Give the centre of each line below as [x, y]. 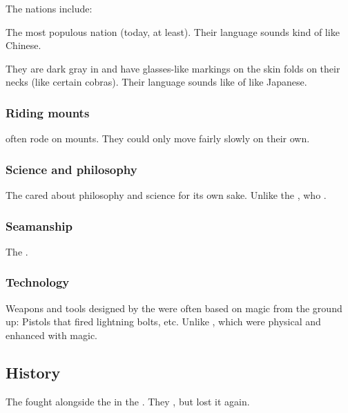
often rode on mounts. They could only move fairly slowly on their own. [158, 138]
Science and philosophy [71, 169]
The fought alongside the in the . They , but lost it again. [128, 401]
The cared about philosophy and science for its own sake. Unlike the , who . [166, 195]
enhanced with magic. [51, 335]
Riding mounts [48, 112]
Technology [38, 282]
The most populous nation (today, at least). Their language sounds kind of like [173, 31]
